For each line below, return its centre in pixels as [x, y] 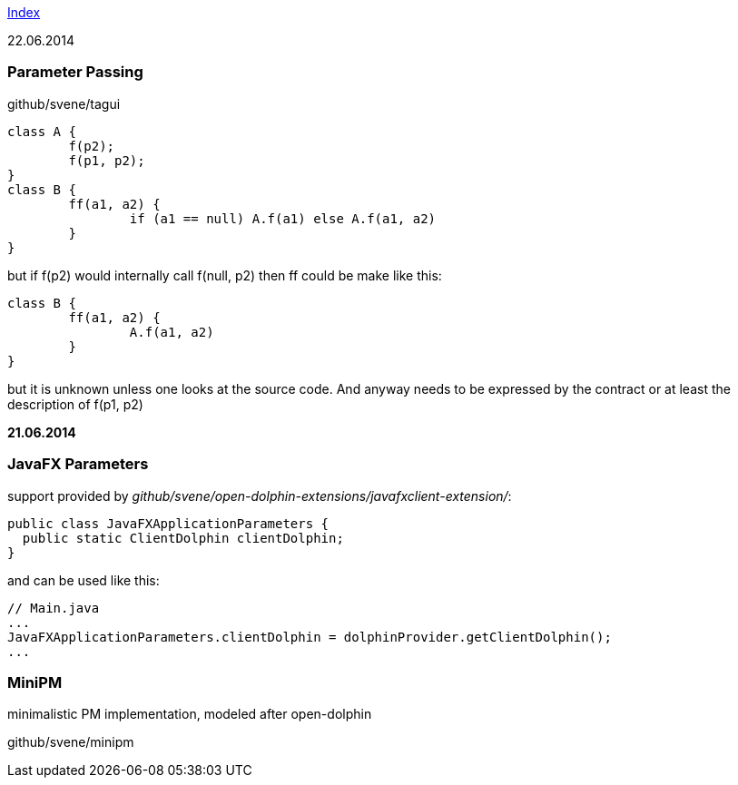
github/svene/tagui [64, 103]
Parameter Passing [75, 72]
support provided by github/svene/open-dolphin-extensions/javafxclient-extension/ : [260, 496]
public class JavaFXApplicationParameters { [168, 523]
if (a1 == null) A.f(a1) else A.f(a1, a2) [283, 218]
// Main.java [54, 608]
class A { [42, 131]
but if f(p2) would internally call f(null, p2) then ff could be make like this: [225, 275]
